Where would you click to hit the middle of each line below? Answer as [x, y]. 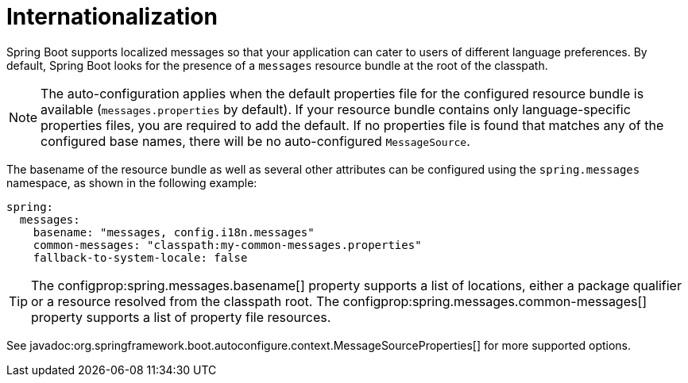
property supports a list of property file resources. [181, 317]
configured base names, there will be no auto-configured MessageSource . [255, 141]
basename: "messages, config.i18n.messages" [174, 232]
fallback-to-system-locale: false [140, 257]
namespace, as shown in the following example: [132, 182]
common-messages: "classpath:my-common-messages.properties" [227, 245]
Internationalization [112, 17]
